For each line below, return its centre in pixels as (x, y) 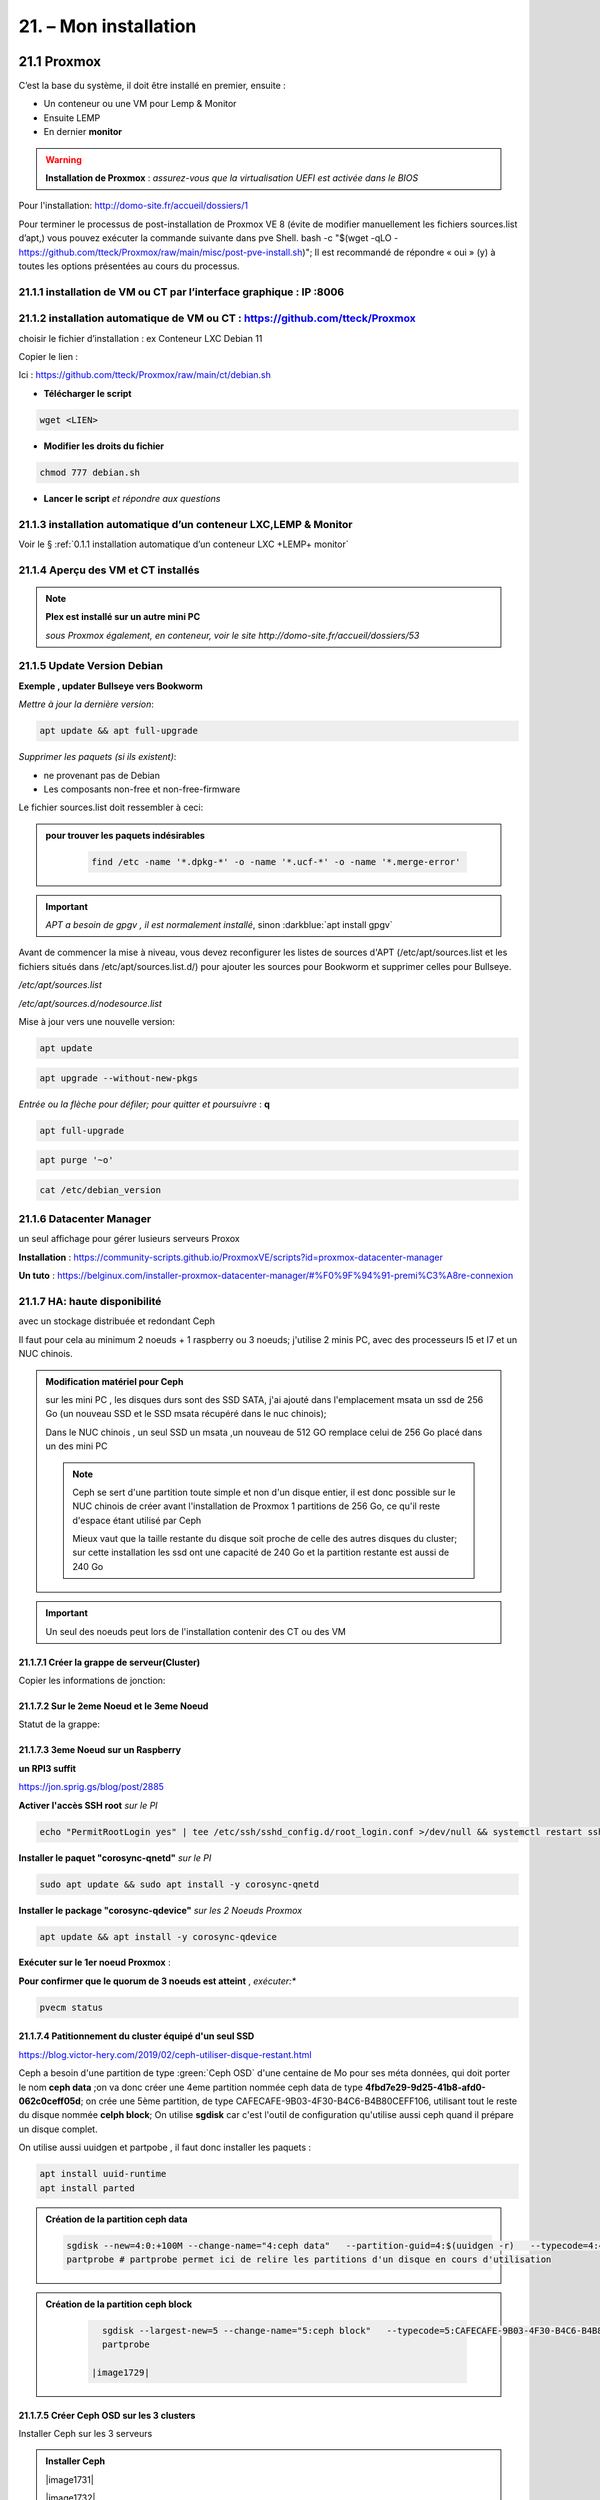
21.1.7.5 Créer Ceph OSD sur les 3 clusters (107, 2415)
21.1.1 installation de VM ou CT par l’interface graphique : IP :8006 (181, 292)
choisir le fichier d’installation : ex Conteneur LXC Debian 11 (140, 338)
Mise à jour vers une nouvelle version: (96, 1022)
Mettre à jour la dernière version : (86, 704)
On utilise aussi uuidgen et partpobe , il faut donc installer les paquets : (165, 2147)
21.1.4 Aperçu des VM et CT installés (109, 570)
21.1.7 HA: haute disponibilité (90, 1301)
